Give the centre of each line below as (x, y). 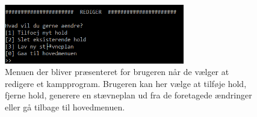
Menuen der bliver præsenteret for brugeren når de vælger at (117, 72)
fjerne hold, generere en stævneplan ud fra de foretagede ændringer (128, 95)
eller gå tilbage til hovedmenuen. (65, 106)
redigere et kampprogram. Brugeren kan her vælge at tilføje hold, (126, 83)
